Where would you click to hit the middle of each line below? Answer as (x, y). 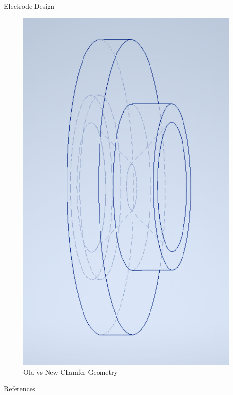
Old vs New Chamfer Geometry (70, 372)
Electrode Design (29, 6)
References (20, 388)
